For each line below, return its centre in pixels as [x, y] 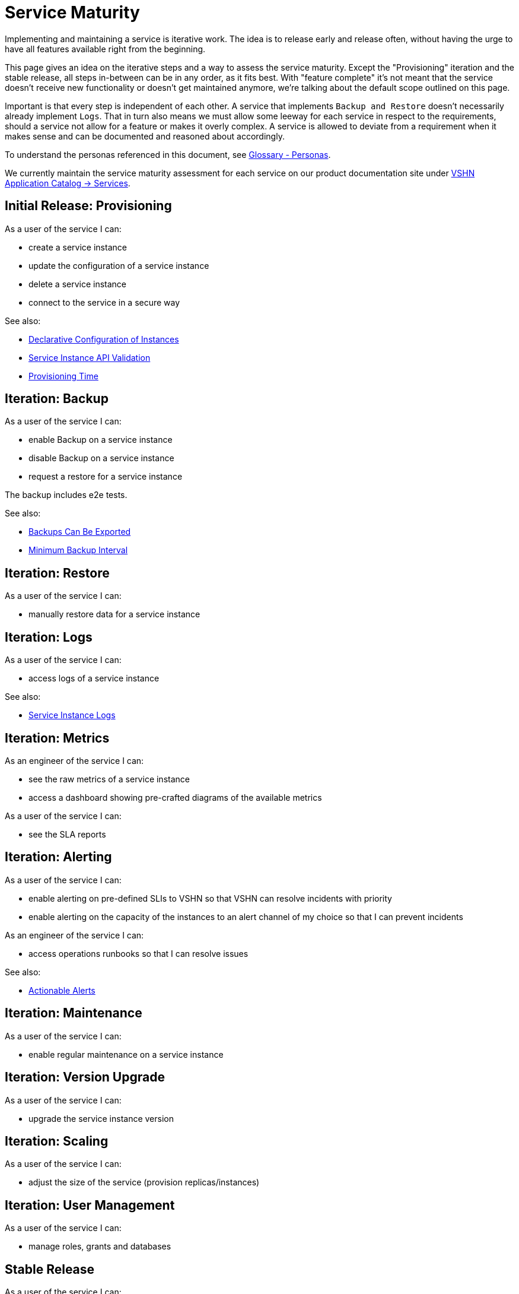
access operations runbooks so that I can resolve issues [138, 953]
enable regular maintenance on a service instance [126, 1054]
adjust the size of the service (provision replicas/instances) [144, 1182]
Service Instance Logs [72, 715]
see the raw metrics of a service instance [109, 779]
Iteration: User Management [90, 1205]
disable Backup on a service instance [101, 458]
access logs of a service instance [94, 678]
